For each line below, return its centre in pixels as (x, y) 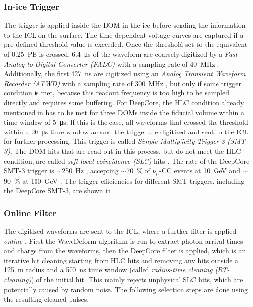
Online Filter (30, 212)
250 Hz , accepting (90, 170)
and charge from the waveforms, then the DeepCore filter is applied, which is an (125, 250)
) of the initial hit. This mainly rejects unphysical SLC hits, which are (137, 279)
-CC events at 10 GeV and (200, 170)
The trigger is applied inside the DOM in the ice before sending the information (125, 25)
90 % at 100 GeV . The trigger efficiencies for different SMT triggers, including (124, 181)
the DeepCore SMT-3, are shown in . (60, 191)
